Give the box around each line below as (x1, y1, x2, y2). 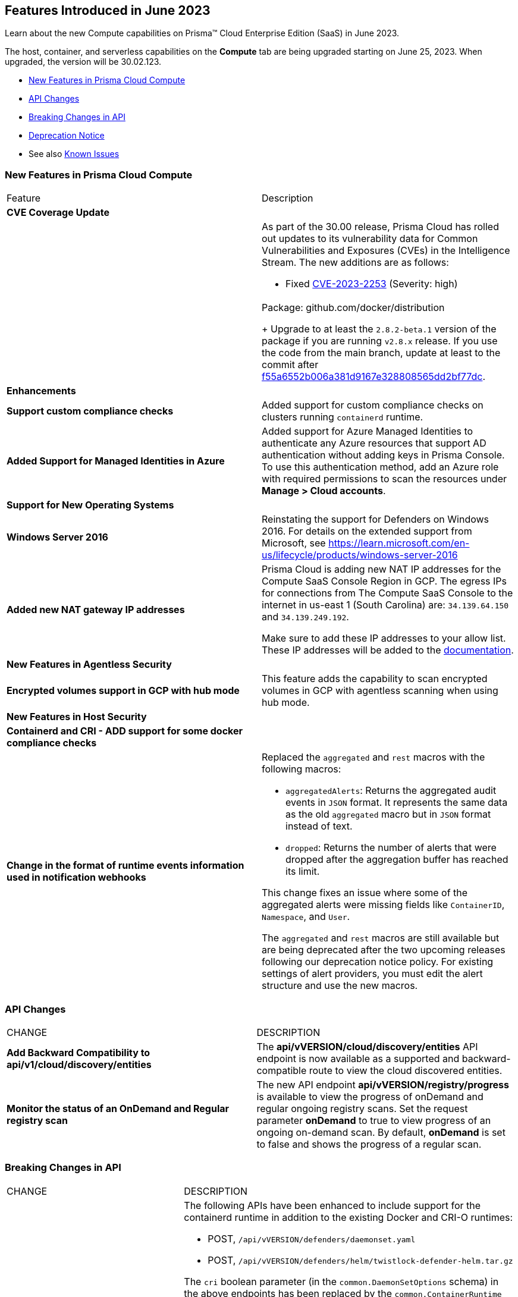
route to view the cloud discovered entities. (309, 1064, 503, 1076)
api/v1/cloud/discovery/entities (7, 1058, 152, 1070)
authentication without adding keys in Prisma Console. (262, 449, 505, 461)
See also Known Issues (29, 149, 120, 159)
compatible (256, 1064, 307, 1076)
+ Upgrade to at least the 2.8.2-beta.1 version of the (262, 323, 497, 335)
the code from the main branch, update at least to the (262, 347, 501, 359)
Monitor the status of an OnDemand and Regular (7, 1102, 230, 1114)
